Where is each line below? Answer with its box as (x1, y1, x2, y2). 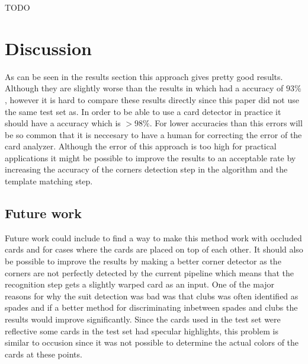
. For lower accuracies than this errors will (149, 117, 303, 129)
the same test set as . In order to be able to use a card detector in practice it (5, 105, 281, 117)
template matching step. (5, 175, 93, 187)
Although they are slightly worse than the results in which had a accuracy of (5, 82, 284, 94)
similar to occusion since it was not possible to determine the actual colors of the (5, 336, 299, 349)
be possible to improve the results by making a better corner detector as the (5, 255, 281, 267)
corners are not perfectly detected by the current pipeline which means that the (5, 266, 294, 279)
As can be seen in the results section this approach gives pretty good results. (5, 70, 283, 82)
